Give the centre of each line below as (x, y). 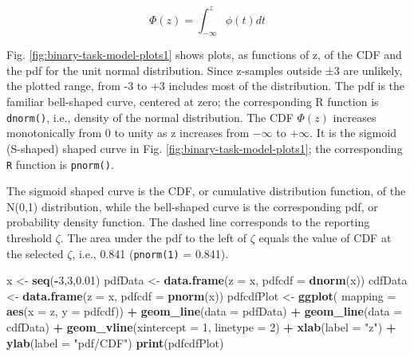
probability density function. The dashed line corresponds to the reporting (188, 222)
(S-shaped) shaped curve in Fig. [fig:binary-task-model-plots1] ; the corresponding (205, 148)
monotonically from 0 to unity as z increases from (128, 133)
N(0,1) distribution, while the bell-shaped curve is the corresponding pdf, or (192, 206)
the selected (35, 253)
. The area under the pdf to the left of (154, 237)
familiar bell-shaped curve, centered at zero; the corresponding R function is (193, 102)
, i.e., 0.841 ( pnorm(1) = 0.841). (150, 253)
